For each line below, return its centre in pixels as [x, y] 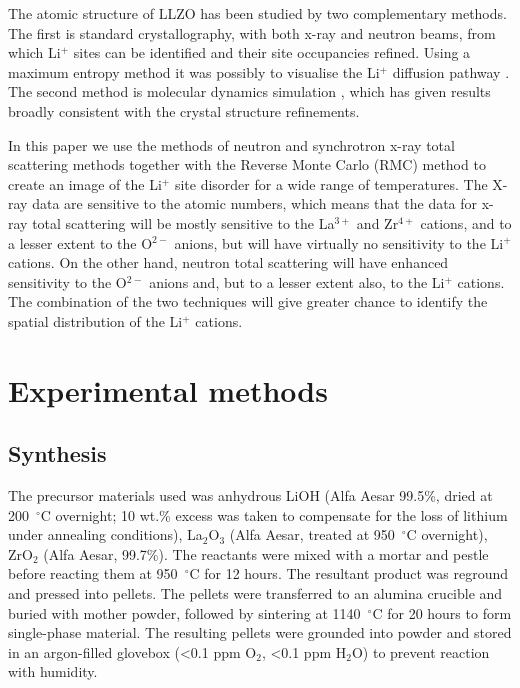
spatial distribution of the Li [95, 320]
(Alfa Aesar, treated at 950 [312, 534]
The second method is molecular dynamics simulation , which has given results [249, 91]
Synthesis [57, 453]
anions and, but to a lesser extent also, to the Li [297, 281]
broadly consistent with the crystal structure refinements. [184, 110]
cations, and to [466, 222]
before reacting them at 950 [93, 573]
